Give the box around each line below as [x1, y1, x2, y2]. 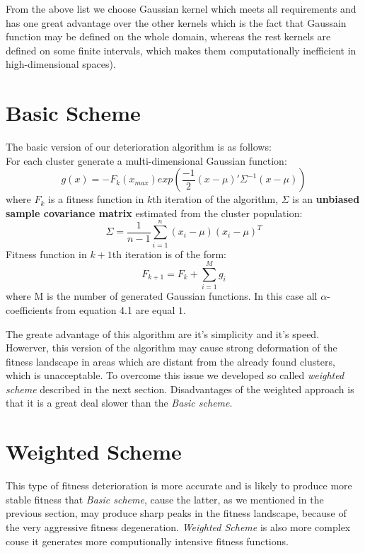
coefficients [6, 302, 53, 317]
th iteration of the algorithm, [152, 192, 279, 206]
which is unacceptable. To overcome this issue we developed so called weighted [6, 368, 344, 383]
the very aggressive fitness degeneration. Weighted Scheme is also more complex [6, 519, 351, 534]
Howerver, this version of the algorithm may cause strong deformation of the [6, 340, 337, 355]
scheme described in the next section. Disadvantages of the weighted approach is [6, 381, 354, 396]
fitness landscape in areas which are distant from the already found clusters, [6, 354, 335, 368]
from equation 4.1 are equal [55, 302, 175, 317]
